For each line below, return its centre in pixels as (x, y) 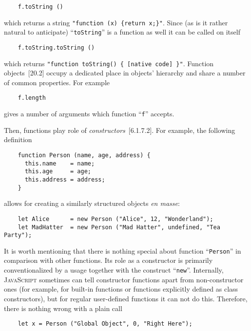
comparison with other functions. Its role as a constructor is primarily (108, 260)
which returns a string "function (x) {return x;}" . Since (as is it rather (116, 22)
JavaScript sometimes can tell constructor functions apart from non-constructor (124, 279)
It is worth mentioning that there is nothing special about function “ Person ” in (123, 250)
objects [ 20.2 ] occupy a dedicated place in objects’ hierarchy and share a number (125, 73)
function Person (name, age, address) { (84, 155)
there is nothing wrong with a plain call (63, 308)
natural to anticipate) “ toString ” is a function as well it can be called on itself (122, 32)
